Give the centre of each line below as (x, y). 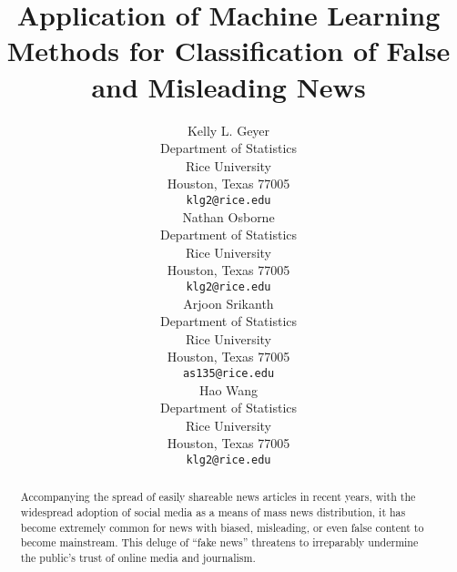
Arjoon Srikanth (228, 303)
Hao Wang (228, 389)
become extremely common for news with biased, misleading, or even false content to (222, 527)
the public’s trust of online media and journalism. (138, 558)
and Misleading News (228, 86)
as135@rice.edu (228, 373)
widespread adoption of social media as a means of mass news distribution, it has (213, 512)
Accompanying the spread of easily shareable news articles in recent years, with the (218, 497)
